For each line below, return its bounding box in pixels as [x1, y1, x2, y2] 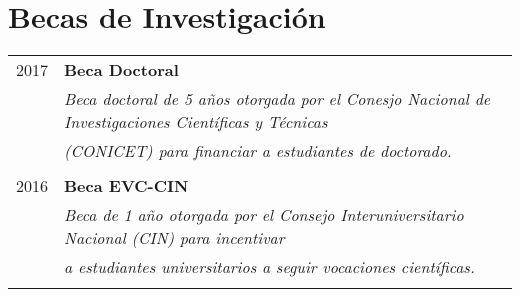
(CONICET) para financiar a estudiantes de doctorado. [64, 139, 452, 163]
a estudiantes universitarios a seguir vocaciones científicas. [64, 255, 475, 279]
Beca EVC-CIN [64, 174, 189, 198]
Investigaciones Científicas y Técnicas [64, 110, 328, 134]
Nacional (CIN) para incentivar [64, 226, 285, 250]
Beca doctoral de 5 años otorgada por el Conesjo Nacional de [64, 87, 491, 111]
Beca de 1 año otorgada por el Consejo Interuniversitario [64, 203, 464, 227]
